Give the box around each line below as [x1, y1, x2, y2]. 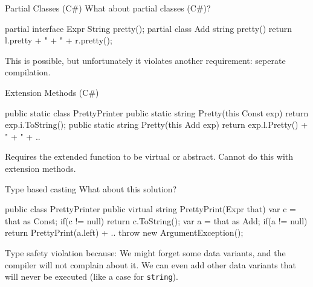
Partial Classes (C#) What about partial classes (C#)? [5, 2, 211, 14]
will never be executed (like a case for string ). [5, 270, 178, 283]
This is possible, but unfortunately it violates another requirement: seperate [5, 54, 286, 66]
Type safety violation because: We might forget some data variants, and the [5, 246, 286, 259]
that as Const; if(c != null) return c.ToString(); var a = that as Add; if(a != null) [5, 214, 308, 227]
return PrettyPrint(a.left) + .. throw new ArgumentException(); [5, 226, 244, 239]
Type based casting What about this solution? [5, 182, 177, 195]
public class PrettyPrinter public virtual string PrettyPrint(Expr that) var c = [5, 203, 296, 215]
